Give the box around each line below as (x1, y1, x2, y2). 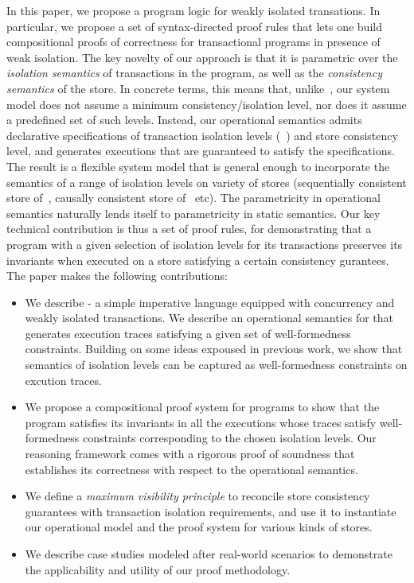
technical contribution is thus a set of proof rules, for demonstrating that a (6, 220, 372, 237)
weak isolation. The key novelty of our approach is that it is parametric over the (6, 49, 398, 65)
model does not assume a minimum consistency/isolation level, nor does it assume (6, 95, 407, 112)
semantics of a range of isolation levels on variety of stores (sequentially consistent (6, 173, 407, 190)
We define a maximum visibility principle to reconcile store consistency (25, 488, 370, 504)
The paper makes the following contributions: (6, 267, 228, 284)
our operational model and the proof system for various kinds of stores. (25, 519, 373, 535)
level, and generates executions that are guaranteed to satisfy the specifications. (6, 142, 395, 159)
